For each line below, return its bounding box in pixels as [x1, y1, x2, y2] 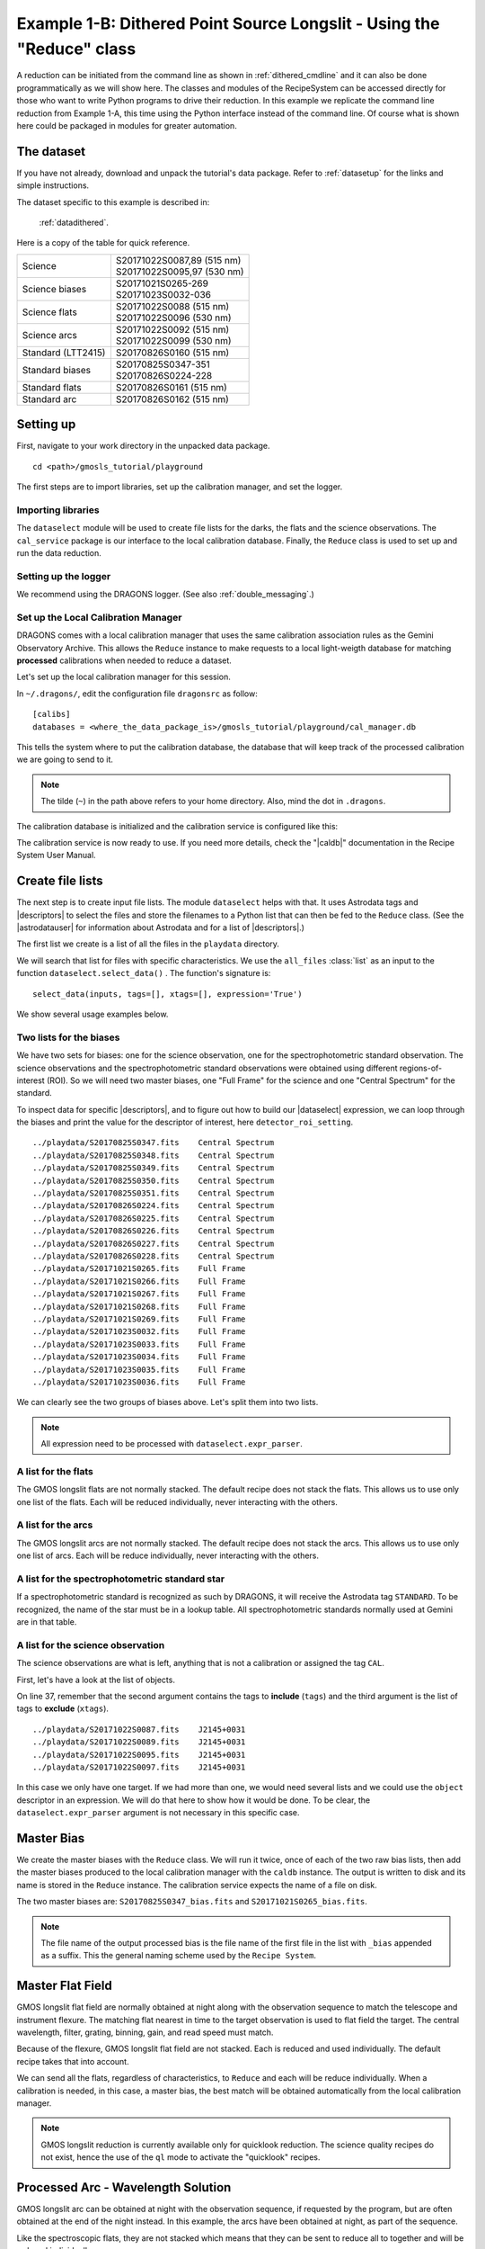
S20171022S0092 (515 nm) [115, 323, 229, 336]
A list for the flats [16, 1465, 94, 1477]
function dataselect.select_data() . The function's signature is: [16, 968, 271, 979]
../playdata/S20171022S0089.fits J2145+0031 [32, 1737, 246, 1747]
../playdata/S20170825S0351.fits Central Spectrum [32, 1188, 274, 1198]
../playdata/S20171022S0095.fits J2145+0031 [32, 1750, 246, 1760]
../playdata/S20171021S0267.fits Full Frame [32, 1289, 246, 1299]
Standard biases [22, 363, 92, 376]
